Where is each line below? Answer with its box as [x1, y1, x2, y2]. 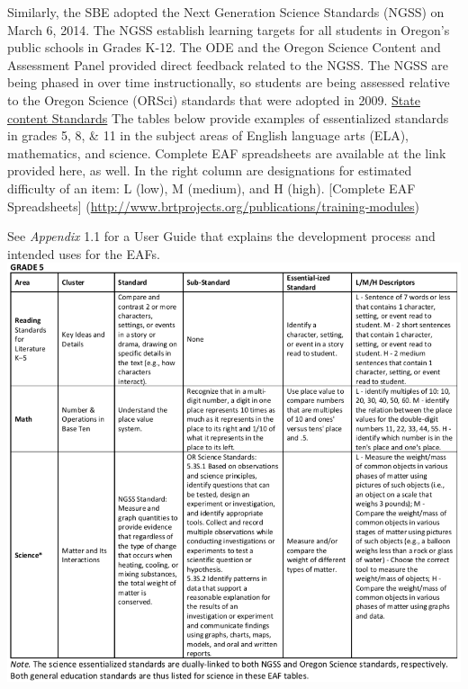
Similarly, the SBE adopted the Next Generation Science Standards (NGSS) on [7, 3, 445, 21]
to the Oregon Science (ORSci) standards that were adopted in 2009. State [7, 90, 420, 109]
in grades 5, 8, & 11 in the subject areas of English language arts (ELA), [7, 126, 409, 145]
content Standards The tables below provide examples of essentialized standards [7, 108, 449, 127]
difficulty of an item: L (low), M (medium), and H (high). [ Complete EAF [7, 178, 416, 197]
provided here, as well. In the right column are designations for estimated [7, 161, 412, 180]
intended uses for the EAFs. [7, 244, 160, 263]
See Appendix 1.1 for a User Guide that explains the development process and [7, 227, 436, 246]
